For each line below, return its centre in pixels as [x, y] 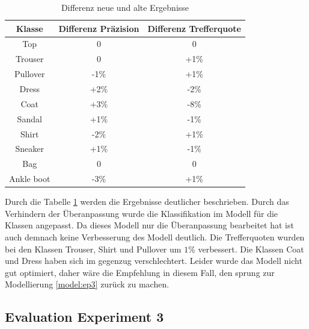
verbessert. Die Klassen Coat [251, 249]
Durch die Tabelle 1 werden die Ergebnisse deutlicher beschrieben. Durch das [147, 202]
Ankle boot [30, 179]
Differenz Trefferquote [194, 28]
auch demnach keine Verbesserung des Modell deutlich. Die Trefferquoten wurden [155, 237]
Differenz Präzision [99, 28]
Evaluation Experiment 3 [84, 317]
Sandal [29, 118]
